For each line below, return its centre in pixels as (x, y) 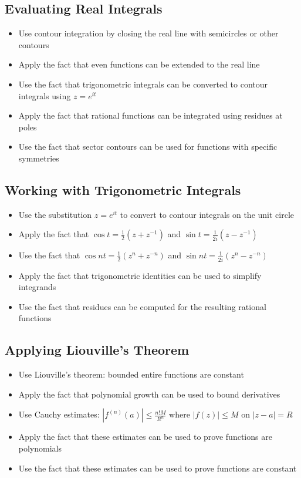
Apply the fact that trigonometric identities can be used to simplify (140, 275)
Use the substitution (55, 214)
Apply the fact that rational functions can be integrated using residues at (150, 115)
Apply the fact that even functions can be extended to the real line (139, 64)
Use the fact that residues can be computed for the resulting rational (142, 306)
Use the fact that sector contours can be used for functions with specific (148, 147)
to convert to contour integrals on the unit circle (207, 214)
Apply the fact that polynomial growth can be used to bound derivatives (149, 394)
